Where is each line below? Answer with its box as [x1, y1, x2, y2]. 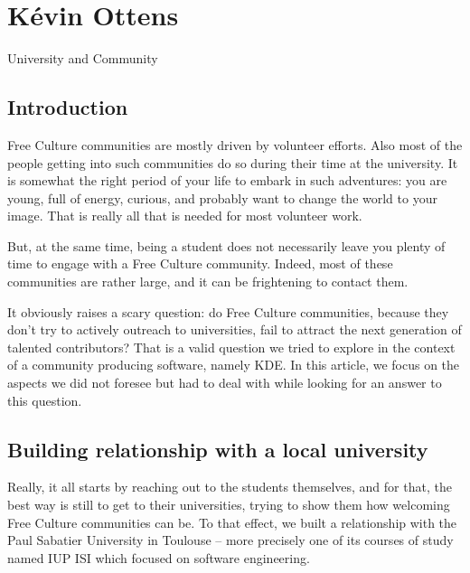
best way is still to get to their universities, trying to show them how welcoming [7, 495, 450, 514]
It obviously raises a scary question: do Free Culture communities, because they [7, 302, 449, 321]
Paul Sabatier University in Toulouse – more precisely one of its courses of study [7, 531, 454, 550]
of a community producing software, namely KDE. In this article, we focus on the [7, 355, 460, 374]
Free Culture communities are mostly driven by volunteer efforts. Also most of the [7, 135, 463, 154]
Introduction [7, 93, 128, 121]
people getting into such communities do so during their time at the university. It [7, 153, 458, 172]
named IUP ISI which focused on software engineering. [7, 548, 310, 567]
